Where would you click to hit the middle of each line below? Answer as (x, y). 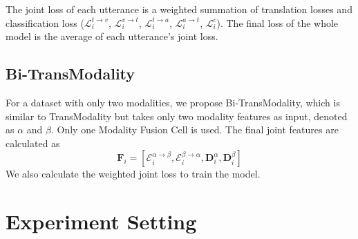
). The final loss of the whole (277, 22)
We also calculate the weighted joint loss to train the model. (133, 174)
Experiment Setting (101, 221)
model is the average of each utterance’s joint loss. (112, 36)
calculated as (33, 143)
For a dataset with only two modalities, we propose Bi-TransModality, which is (173, 102)
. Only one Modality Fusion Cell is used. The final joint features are (195, 130)
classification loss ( (45, 22)
